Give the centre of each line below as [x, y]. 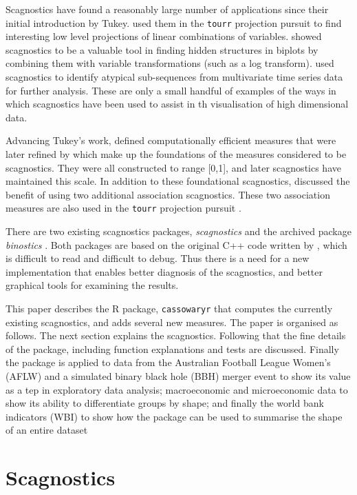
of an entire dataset [47, 430]
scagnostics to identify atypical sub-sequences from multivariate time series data [174, 77]
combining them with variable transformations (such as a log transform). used [170, 63]
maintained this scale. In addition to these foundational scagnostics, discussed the [178, 181]
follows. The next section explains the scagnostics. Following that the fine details [176, 335]
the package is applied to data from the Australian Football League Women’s [168, 362]
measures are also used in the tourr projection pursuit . [123, 208]
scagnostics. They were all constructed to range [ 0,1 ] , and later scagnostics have [173, 167]
